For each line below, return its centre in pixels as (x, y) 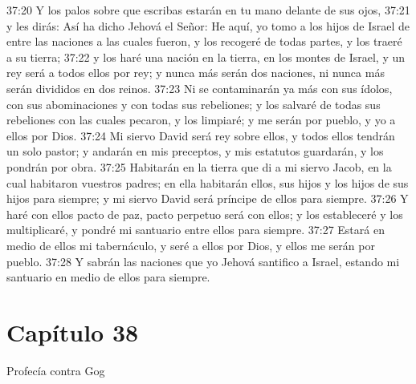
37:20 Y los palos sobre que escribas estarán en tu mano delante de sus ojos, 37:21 (208, 10)
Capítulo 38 (73, 331)
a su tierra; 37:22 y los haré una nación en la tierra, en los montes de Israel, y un (206, 57)
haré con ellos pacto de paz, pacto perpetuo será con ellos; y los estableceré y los (205, 214)
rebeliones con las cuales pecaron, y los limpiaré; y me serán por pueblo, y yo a (201, 120)
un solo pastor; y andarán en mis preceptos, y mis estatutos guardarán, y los (195, 151)
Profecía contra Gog (56, 370)
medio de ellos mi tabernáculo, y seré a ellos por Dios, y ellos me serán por (191, 245)
